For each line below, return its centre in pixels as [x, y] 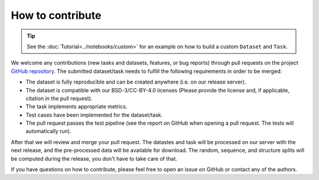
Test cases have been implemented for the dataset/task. [94, 115]
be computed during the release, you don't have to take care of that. [94, 158]
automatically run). [48, 131]
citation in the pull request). [59, 98]
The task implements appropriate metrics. [77, 106]
